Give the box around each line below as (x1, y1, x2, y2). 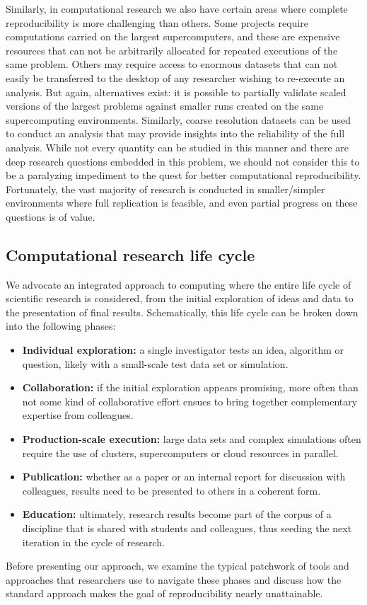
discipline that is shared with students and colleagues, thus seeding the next (22, 521, 352, 536)
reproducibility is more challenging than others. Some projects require (6, 15, 308, 30)
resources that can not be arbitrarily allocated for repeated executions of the (6, 42, 338, 57)
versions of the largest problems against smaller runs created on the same (6, 98, 324, 113)
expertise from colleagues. (22, 408, 134, 422)
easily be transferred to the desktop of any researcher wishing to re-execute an (6, 70, 345, 85)
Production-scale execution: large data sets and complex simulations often (22, 432, 361, 446)
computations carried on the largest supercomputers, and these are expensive (6, 29, 340, 44)
